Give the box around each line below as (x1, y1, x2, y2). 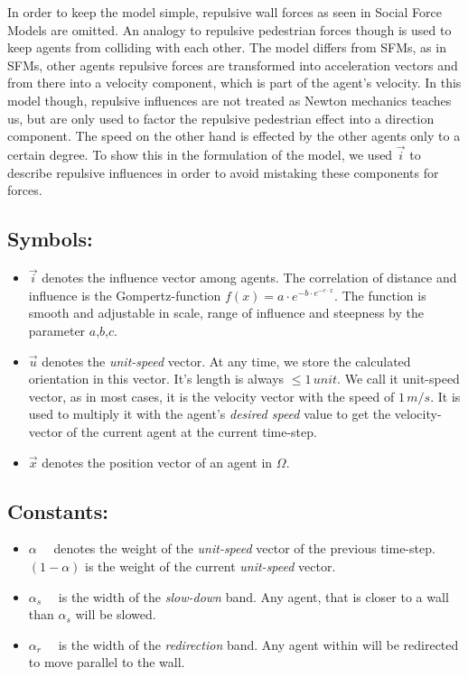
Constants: (7, 496, 108, 524)
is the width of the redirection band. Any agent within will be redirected (58, 635, 459, 654)
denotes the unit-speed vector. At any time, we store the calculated (42, 351, 411, 370)
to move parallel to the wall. (28, 653, 185, 672)
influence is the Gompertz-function (28, 285, 221, 304)
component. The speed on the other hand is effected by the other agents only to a (7, 126, 461, 145)
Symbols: (7, 225, 93, 253)
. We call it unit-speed (337, 369, 460, 388)
